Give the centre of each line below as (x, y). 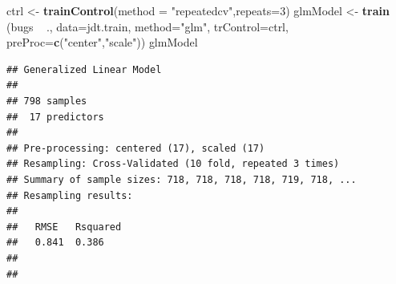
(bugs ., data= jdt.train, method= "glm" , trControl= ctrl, (147, 26)
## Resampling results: (70, 195)
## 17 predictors (55, 117)
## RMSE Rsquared (64, 227)
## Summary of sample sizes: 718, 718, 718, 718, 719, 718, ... (182, 179)
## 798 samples (47, 101)
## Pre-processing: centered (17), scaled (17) (136, 148)
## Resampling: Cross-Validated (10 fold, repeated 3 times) (173, 164)
